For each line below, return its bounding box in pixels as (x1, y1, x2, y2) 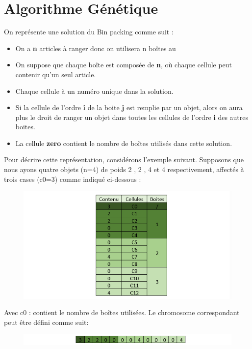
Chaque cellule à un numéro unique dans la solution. (15, 86, 174, 96)
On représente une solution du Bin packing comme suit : (4, 27, 174, 37)
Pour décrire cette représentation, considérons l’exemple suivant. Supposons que (4, 154, 244, 165)
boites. (15, 121, 35, 132)
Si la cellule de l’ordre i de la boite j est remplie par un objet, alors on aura (15, 102, 243, 113)
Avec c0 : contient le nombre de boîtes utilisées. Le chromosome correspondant (4, 307, 240, 318)
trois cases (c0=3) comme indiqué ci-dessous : (4, 174, 141, 184)
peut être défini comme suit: (4, 317, 89, 327)
